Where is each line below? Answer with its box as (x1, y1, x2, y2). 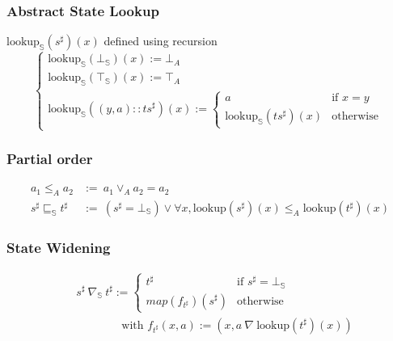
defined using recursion (104, 32, 218, 49)
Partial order (6, 148, 93, 168)
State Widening (6, 237, 111, 257)
